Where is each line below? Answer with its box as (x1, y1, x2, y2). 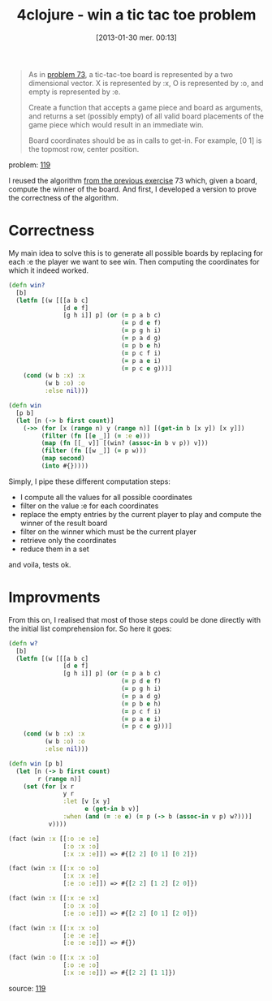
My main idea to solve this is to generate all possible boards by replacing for (8, 248, 264, 257)
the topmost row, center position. (28, 144, 140, 153)
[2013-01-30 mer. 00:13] (96, 32, 177, 42)
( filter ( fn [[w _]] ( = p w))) (41, 447, 148, 455)
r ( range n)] (37, 774, 82, 783)
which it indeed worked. (8, 265, 89, 275)
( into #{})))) (41, 462, 89, 470)
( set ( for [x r (23, 782, 75, 791)
